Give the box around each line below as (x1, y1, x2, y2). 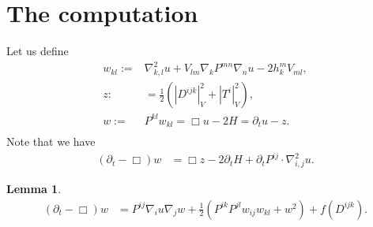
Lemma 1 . (6, 180, 62, 197)
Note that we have (6, 133, 96, 150)
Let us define (6, 43, 69, 59)
